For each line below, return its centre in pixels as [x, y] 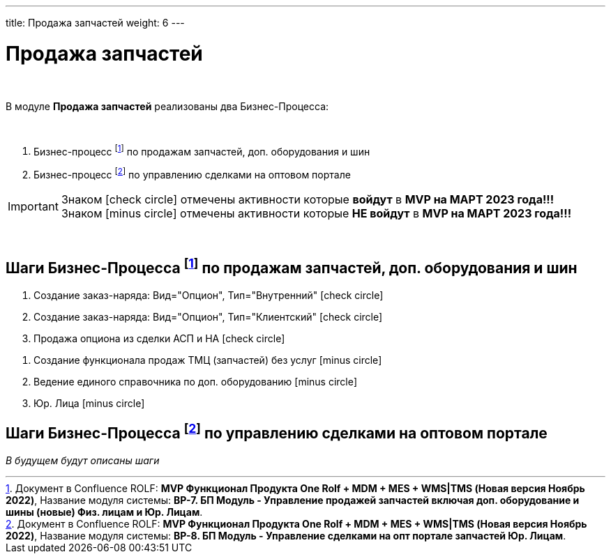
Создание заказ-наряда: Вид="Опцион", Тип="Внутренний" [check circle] [209, 295]
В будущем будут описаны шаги [83, 460]
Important [33, 206]
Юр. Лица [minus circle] [89, 403]
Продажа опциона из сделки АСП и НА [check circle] [159, 338]
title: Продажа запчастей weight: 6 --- [95, 23]
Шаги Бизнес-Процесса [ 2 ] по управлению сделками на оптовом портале [277, 432]
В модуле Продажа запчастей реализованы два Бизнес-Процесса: [167, 106]
